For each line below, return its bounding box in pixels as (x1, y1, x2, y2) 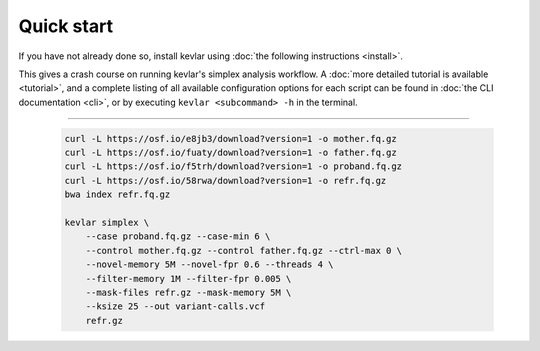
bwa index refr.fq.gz (64, 189, 171, 200)
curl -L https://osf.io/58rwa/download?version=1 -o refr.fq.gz (64, 175, 387, 186)
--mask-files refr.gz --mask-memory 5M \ (85, 287, 292, 298)
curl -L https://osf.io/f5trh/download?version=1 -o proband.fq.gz (64, 161, 403, 172)
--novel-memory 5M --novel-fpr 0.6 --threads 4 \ (85, 259, 334, 270)
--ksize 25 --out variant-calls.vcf (85, 301, 265, 312)
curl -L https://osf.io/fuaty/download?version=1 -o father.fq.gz (64, 147, 397, 159)
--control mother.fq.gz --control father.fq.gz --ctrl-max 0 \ (85, 245, 403, 256)
